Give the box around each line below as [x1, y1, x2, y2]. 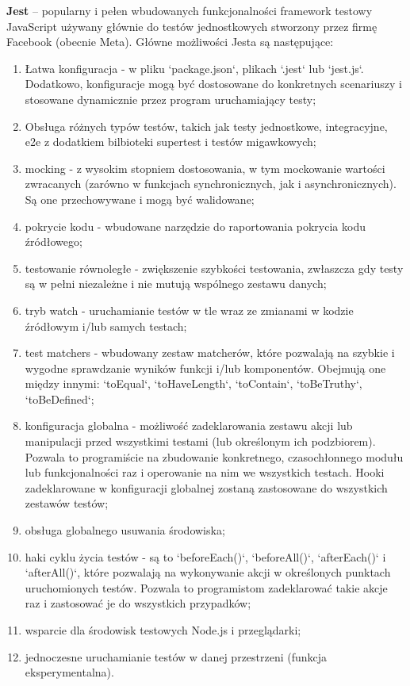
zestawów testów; [25, 495, 109, 512]
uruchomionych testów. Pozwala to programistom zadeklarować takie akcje [25, 579, 388, 596]
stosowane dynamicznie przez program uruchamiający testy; [25, 90, 316, 107]
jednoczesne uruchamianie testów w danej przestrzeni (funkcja [25, 648, 328, 665]
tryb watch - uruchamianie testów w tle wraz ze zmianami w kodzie [25, 301, 354, 318]
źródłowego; [25, 233, 82, 250]
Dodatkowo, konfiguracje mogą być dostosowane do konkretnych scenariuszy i [25, 75, 402, 92]
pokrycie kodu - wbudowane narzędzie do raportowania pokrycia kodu [25, 217, 366, 234]
